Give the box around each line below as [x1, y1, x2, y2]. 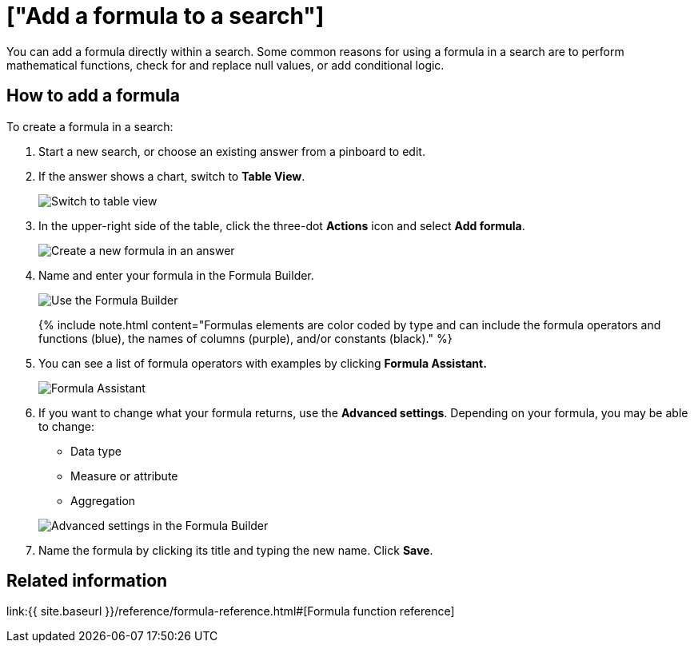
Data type [70, 444, 122, 458]
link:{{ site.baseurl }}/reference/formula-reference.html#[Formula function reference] [6, 604, 455, 619]
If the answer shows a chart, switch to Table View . [38, 169, 305, 183]
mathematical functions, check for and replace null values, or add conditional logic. [6, 58, 445, 72]
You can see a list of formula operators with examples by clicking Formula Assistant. [38, 356, 487, 370]
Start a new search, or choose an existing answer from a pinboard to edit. [38, 144, 425, 158]
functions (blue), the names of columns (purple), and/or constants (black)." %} [38, 331, 453, 345]
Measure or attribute [70, 468, 178, 483]
